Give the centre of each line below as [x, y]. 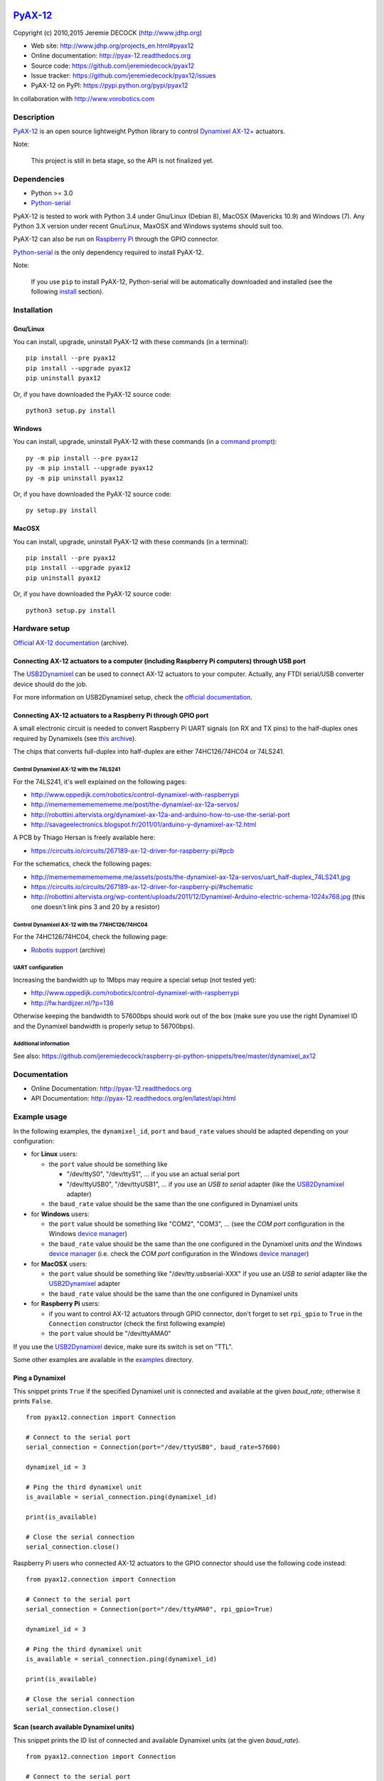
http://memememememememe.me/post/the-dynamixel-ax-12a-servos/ [135, 804]
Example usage [40, 1117]
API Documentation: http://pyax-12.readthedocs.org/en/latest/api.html [133, 1099]
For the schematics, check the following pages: [82, 864]
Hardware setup [42, 628]
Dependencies [39, 179]
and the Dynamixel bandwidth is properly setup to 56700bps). [104, 1026]
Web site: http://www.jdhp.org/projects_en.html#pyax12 [112, 46]
